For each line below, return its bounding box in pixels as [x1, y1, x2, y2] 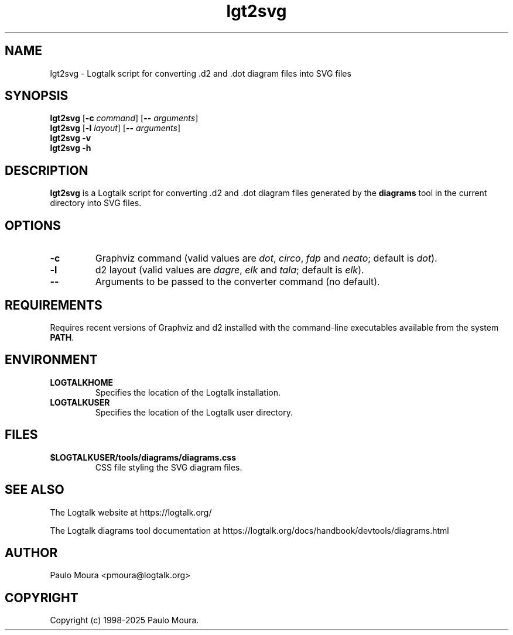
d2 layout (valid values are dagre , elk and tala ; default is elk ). [95, 264, 364, 276]
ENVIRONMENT [5, 352, 98, 368]
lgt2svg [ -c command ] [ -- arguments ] [50, 113, 199, 123]
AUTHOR [5, 545, 58, 560]
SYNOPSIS [5, 88, 69, 104]
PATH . [50, 332, 74, 342]
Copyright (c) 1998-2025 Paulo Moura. [50, 615, 199, 626]
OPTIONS [5, 218, 61, 233]
